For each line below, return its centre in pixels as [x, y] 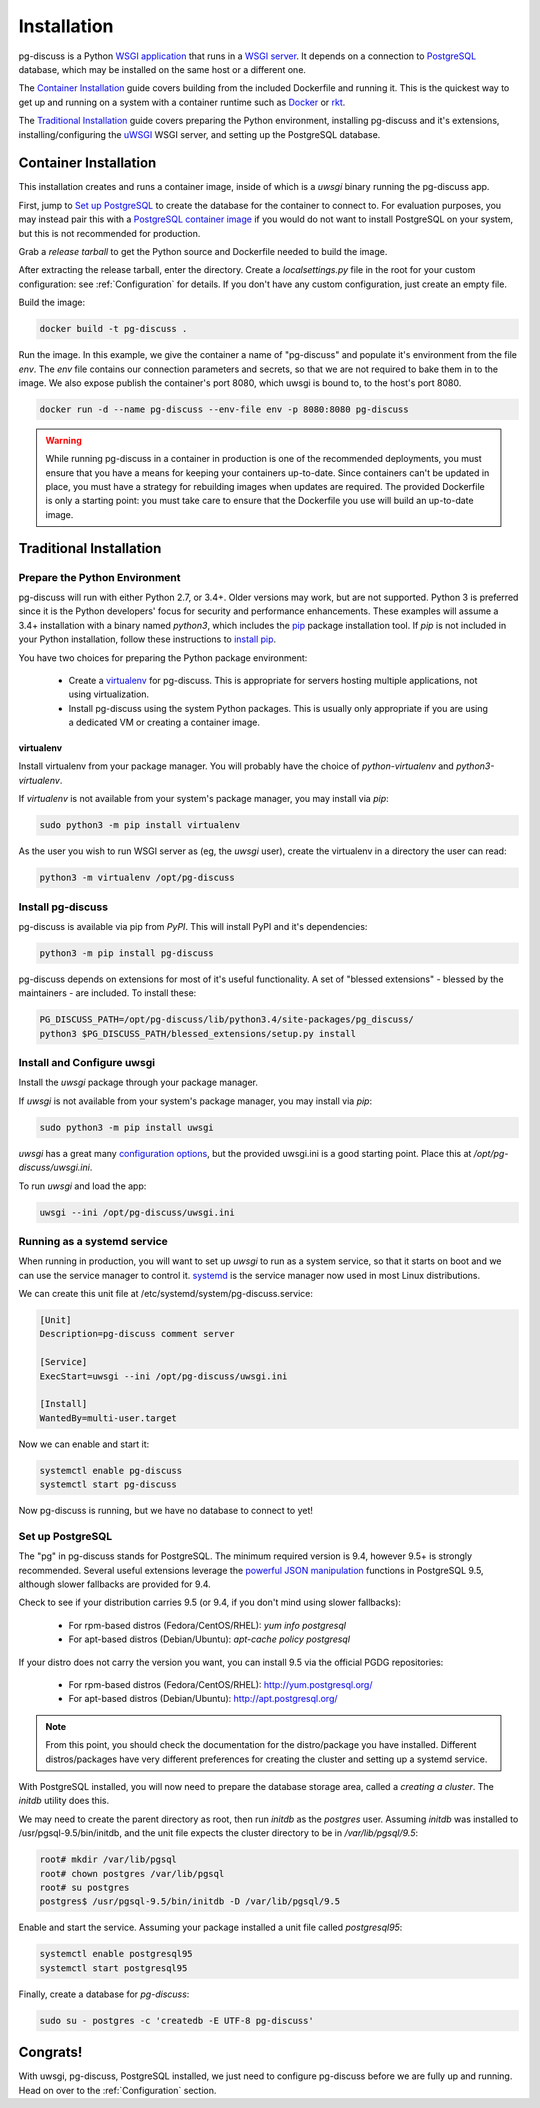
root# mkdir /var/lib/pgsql [108, 1859]
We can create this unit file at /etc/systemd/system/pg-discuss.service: [166, 1294]
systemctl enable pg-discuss [111, 1470]
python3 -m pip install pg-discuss [126, 953]
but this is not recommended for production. [109, 233]
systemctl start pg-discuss [108, 1484]
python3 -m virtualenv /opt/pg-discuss [137, 878]
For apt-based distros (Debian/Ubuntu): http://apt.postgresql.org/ [203, 1699]
